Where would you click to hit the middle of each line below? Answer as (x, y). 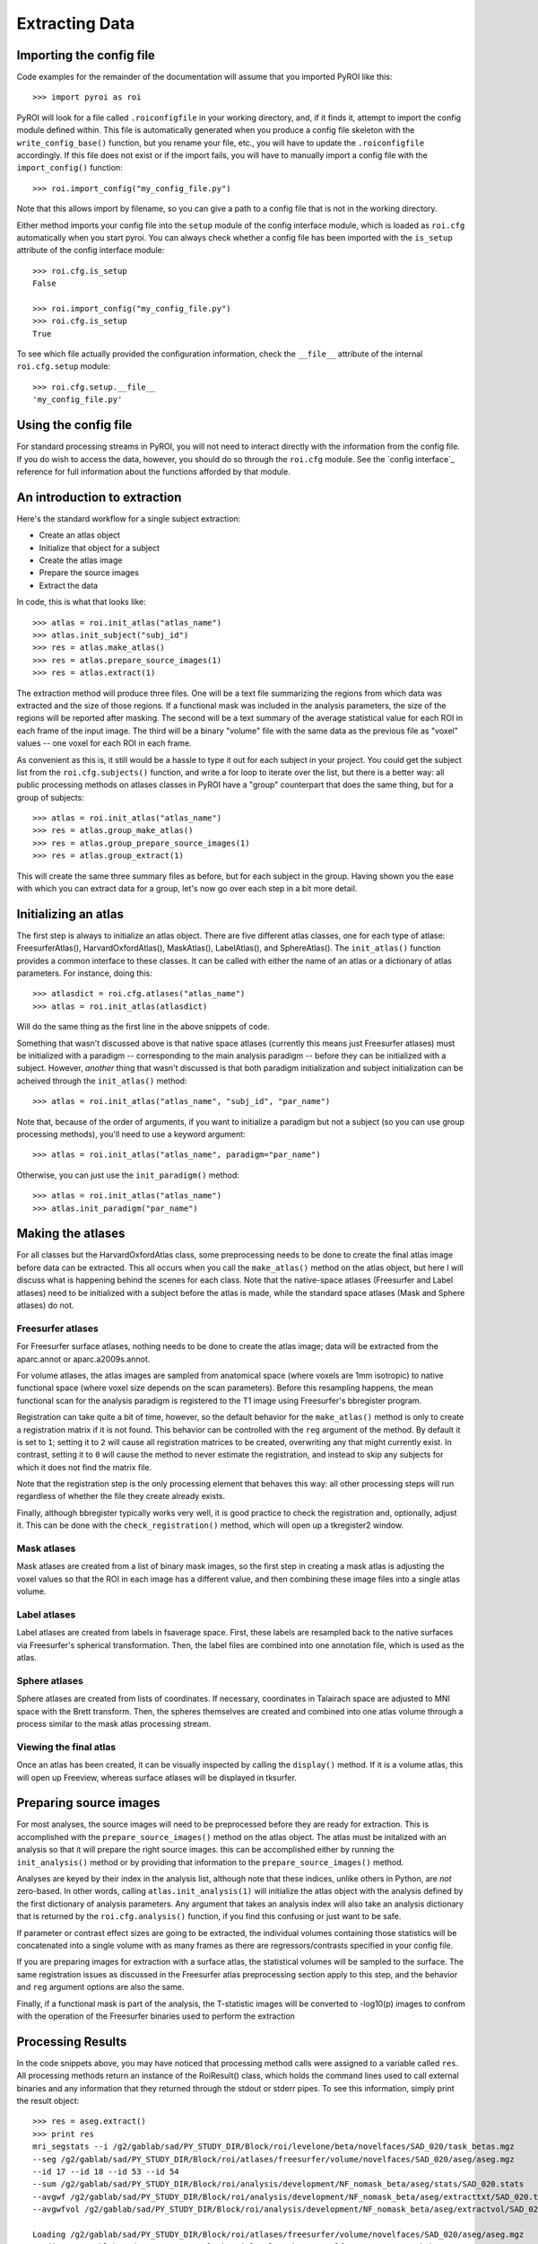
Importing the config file (86, 55)
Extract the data (69, 585)
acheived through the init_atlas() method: (102, 1081)
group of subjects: (50, 797)
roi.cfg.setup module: (64, 366)
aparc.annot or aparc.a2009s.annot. (83, 1359)
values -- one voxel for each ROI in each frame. (104, 743)
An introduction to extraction (99, 497)
